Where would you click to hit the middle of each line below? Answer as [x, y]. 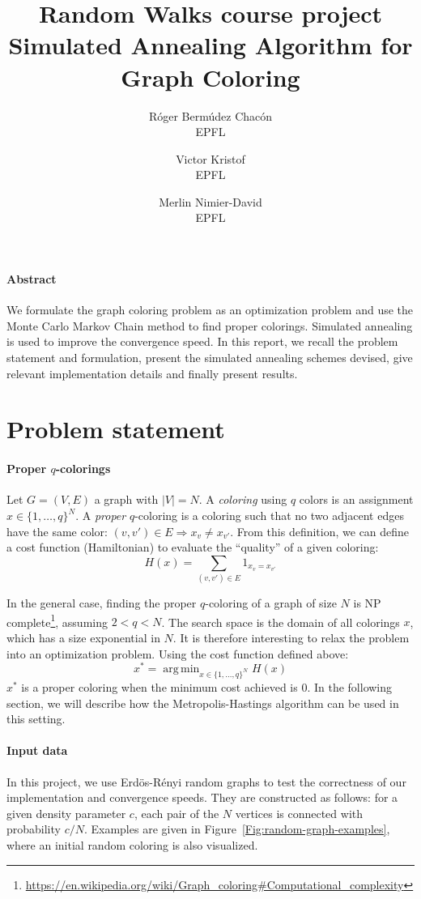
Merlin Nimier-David [210, 201]
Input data [37, 750]
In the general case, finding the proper [102, 603]
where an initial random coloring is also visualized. [132, 844]
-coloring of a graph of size [271, 603]
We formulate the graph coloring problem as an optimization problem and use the [210, 310]
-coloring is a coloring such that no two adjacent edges [269, 515]
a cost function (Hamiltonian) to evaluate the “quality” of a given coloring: [193, 547]
